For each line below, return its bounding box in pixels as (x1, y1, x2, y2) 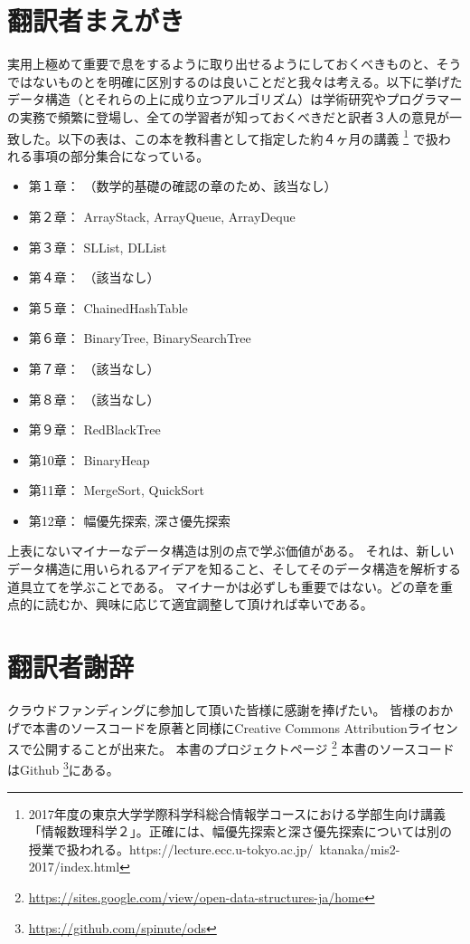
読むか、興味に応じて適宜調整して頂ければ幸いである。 (44, 595, 373, 614)
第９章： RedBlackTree (28, 420, 161, 439)
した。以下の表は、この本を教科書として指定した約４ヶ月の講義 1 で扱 (19, 126, 438, 148)
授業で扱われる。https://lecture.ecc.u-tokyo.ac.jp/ (28, 839, 314, 858)
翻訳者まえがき (7, 2, 185, 39)
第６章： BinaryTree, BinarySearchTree (28, 329, 251, 348)
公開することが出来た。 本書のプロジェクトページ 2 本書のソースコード (32, 737, 455, 758)
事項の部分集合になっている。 (32, 146, 210, 165)
